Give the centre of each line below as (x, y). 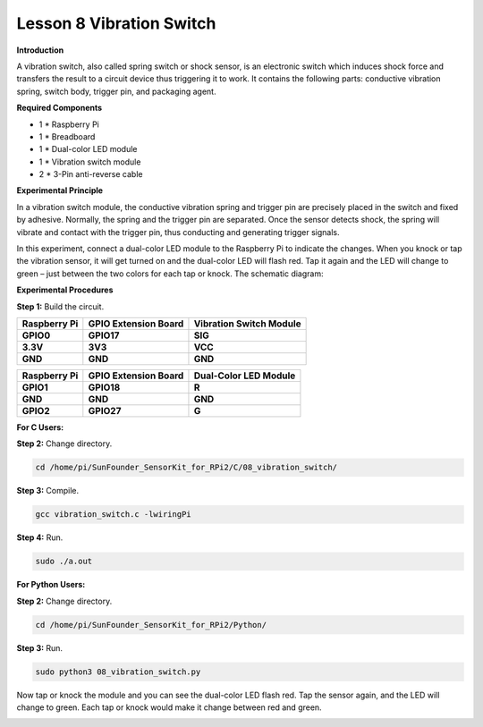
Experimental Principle (59, 190)
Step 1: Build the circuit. (60, 306)
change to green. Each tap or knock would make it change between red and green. (169, 707)
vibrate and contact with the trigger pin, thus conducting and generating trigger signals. (178, 232)
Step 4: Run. (40, 537)
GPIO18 (104, 387)
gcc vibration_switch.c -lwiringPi (113, 515)
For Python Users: (51, 585)
